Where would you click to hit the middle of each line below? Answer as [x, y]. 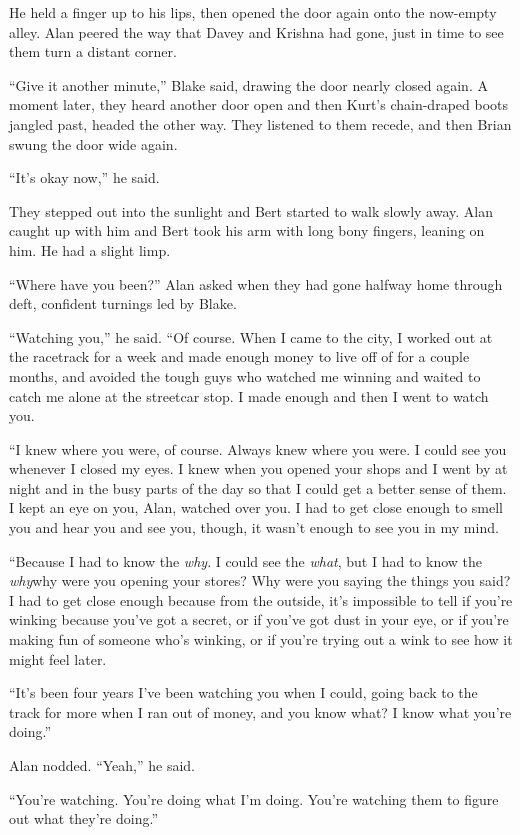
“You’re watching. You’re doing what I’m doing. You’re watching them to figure [254, 798]
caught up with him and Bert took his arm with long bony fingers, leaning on [247, 230]
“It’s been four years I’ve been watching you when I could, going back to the [243, 692]
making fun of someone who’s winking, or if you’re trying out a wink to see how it [261, 639]
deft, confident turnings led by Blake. [123, 303]
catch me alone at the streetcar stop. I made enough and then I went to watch [249, 395]
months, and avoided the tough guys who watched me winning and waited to [245, 375]
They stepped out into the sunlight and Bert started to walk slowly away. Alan [251, 210]
